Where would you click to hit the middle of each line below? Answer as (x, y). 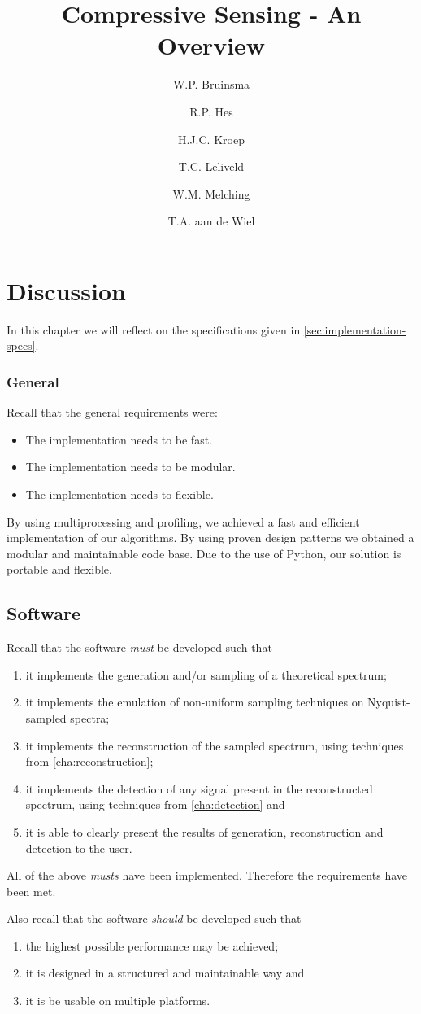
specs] (21, 345)
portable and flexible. (59, 569)
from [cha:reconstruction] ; (89, 761)
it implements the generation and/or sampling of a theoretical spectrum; (206, 674)
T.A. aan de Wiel (211, 221)
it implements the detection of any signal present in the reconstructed (199, 788)
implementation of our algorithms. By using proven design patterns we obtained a (210, 538)
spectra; (90, 717)
